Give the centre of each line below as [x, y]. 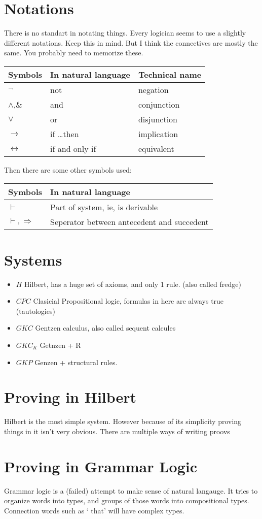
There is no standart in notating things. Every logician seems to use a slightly [125, 33]
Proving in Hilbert [70, 397]
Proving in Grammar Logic [101, 466]
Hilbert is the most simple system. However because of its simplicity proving [123, 421]
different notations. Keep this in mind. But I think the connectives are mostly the [131, 42]
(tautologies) [35, 311]
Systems [33, 259]
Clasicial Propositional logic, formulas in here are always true [128, 301]
